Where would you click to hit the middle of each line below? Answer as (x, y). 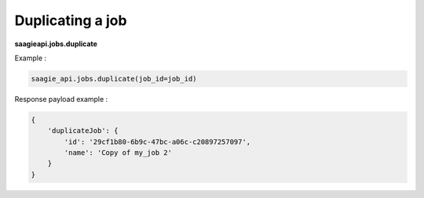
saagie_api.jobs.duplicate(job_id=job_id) (114, 79)
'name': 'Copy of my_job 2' (118, 153)
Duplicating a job (71, 20)
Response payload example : (61, 99)
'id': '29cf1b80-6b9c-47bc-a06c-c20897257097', (157, 142)
